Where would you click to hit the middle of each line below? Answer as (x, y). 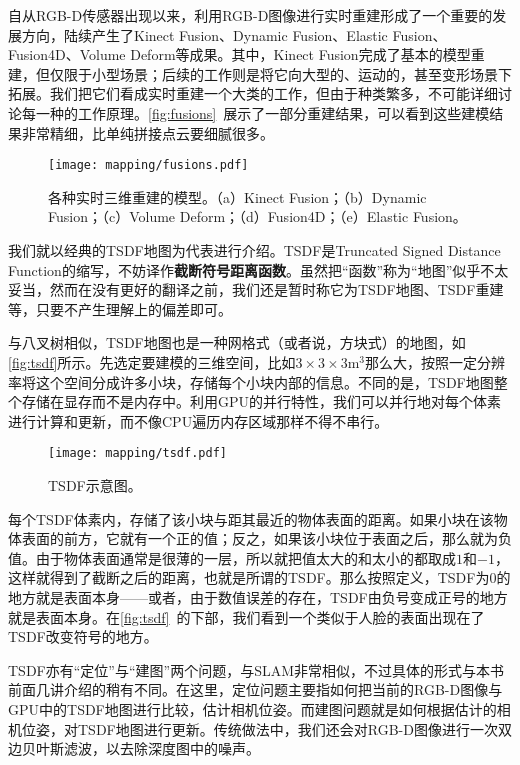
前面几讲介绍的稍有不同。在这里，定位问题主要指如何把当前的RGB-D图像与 (255, 689)
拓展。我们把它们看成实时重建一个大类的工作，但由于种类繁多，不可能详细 (253, 93)
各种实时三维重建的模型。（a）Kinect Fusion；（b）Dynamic (237, 196)
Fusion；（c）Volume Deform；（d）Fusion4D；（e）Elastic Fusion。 (257, 216)
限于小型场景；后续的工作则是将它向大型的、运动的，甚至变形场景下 (287, 73)
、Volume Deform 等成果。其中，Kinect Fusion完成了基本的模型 (268, 54)
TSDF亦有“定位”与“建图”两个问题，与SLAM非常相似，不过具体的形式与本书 (256, 669)
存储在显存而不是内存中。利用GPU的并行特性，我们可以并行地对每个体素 (261, 401)
